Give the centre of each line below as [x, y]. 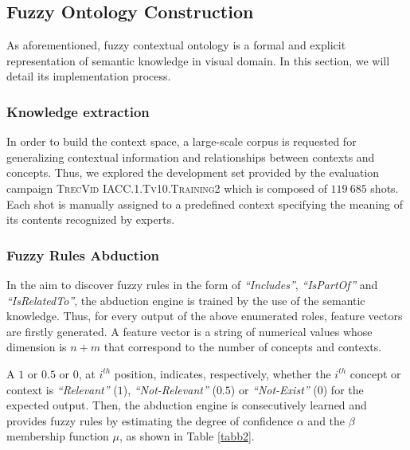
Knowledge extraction [78, 111]
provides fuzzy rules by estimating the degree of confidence [150, 420]
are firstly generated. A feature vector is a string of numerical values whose [189, 331]
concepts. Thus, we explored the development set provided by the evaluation [193, 172]
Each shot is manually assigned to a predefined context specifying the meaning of [205, 203]
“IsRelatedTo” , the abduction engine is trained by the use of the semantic [186, 300]
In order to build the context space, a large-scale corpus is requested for [182, 141]
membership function [58, 436]
